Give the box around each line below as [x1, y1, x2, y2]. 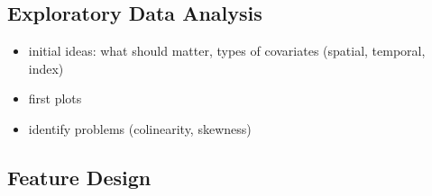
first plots [28, 89, 82, 108]
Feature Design [7, 163, 152, 191]
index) [28, 58, 64, 77]
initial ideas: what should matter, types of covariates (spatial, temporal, [28, 41, 426, 60]
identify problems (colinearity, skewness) [28, 119, 252, 138]
